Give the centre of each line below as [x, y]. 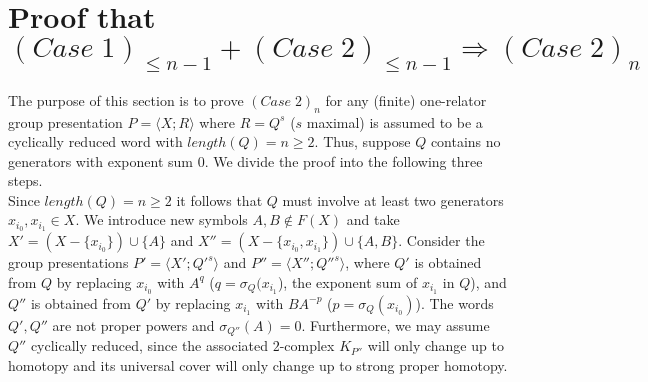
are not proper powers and [133, 324]
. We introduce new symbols [161, 219]
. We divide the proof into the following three [343, 160]
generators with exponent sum [100, 160]
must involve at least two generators [393, 199]
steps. [25, 180]
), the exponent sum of [347, 281]
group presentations [68, 262]
